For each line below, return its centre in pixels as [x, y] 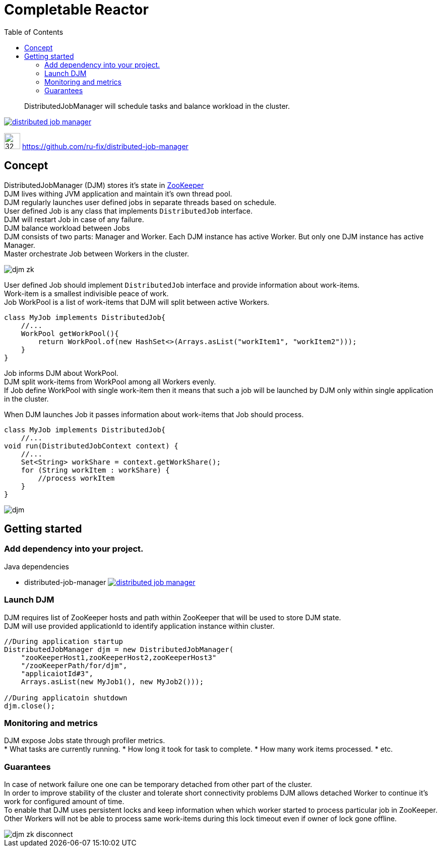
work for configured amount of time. [64, 802]
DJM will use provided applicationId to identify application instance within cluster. [139, 626]
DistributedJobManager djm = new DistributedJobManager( [119, 649]
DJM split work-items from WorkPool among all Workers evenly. [110, 381]
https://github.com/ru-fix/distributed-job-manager [105, 146]
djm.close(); [30, 706]
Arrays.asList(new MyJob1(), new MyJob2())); [112, 681]
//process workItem [76, 478]
